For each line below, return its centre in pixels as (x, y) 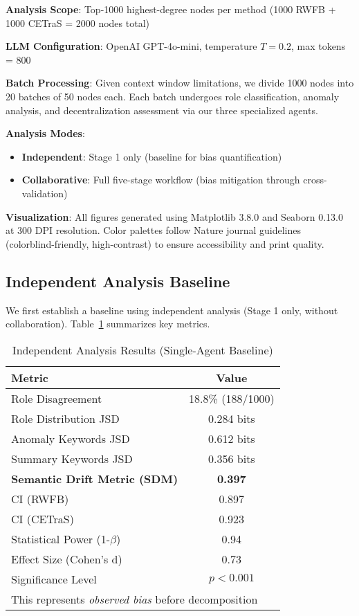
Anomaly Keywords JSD (71, 438)
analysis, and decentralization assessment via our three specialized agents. (162, 110)
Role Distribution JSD (65, 418)
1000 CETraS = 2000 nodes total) (77, 22)
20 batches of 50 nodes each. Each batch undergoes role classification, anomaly (173, 96)
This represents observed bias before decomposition (135, 599)
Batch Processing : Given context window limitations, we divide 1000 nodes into (180, 83)
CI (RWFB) (40, 498)
